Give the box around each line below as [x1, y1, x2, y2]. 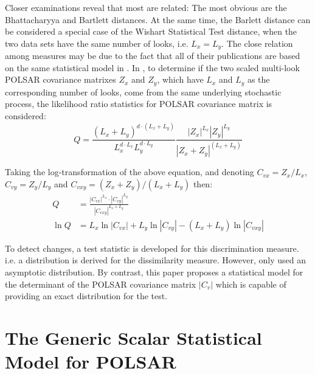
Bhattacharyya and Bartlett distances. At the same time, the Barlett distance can [5, 13, 311, 26]
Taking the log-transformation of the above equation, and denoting [5, 165, 254, 178]
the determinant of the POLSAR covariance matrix [5, 277, 196, 290]
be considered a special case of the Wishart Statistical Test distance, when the [5, 25, 297, 38]
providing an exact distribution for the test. [5, 289, 168, 302]
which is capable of [215, 277, 286, 290]
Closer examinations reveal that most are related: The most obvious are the [5, 1, 287, 13]
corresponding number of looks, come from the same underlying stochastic [5, 85, 282, 98]
